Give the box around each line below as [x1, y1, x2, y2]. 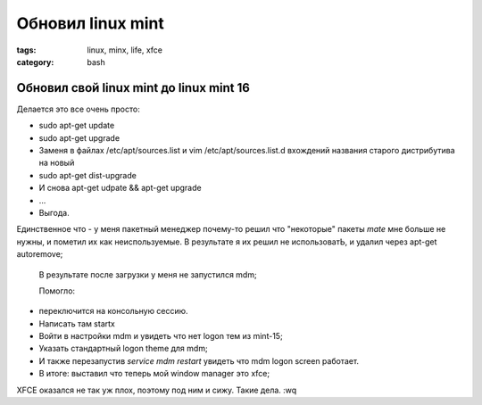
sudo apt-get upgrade [38, 132, 120, 143]
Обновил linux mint [16, 13, 165, 33]
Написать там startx [38, 318, 115, 329]
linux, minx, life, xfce [87, 45, 163, 55]
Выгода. [38, 207, 71, 218]
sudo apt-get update [38, 120, 115, 131]
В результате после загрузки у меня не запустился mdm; [38, 269, 258, 280]
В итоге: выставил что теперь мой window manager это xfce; [38, 368, 270, 379]
